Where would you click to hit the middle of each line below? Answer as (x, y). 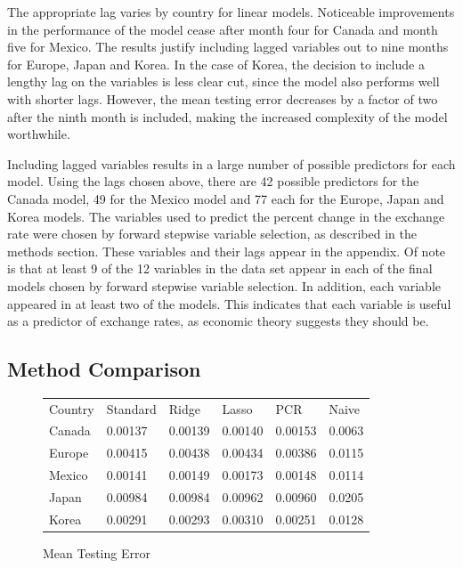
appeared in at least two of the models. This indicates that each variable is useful (229, 303)
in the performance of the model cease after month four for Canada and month (223, 29)
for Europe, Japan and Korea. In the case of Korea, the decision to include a (216, 64)
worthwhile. (39, 134)
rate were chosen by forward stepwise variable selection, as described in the (212, 234)
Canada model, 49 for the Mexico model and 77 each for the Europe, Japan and (226, 198)
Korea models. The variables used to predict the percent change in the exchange (226, 216)
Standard (131, 408)
